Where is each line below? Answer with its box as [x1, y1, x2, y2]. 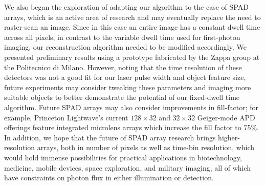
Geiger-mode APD [197, 112, 255, 122]
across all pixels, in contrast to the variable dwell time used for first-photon [4, 31, 240, 42]
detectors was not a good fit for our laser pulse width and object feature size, [4, 72, 246, 82]
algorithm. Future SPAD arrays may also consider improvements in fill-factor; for [4, 101, 259, 112]
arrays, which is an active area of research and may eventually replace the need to [4, 11, 261, 22]
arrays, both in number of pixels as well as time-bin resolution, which [37, 142, 255, 153]
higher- [218, 132, 240, 142]
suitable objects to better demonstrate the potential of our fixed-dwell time [4, 92, 240, 102]
